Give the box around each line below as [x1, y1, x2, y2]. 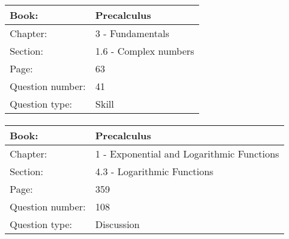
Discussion [95, 217, 140, 232]
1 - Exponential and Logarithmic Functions [95, 147, 279, 161]
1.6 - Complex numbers [95, 43, 194, 58]
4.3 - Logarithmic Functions [95, 164, 214, 179]
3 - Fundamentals [95, 26, 169, 40]
